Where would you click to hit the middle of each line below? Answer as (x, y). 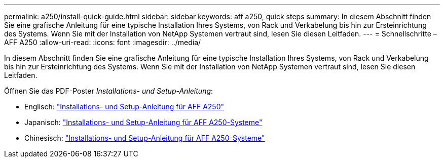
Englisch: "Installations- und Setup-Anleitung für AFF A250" (124, 107)
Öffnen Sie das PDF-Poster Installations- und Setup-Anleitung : (109, 91)
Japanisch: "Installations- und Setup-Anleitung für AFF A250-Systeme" (143, 122)
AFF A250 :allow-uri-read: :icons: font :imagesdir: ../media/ (103, 42)
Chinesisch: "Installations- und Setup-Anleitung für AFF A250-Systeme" (145, 138)
